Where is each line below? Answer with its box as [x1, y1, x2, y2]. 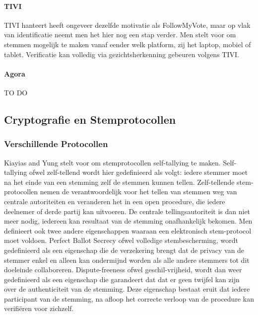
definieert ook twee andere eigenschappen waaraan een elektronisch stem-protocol [4, 225, 252, 236]
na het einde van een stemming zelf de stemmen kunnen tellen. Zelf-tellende [4, 176, 235, 187]
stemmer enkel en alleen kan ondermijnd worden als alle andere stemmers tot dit [4, 254, 250, 265]
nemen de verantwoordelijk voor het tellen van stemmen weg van [40, 186, 237, 197]
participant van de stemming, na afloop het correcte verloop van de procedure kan [4, 293, 254, 304]
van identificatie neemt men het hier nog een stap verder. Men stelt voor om [4, 29, 236, 40]
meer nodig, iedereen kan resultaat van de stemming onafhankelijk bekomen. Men [4, 216, 253, 226]
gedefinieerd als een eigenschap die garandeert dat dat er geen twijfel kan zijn [4, 274, 240, 284]
